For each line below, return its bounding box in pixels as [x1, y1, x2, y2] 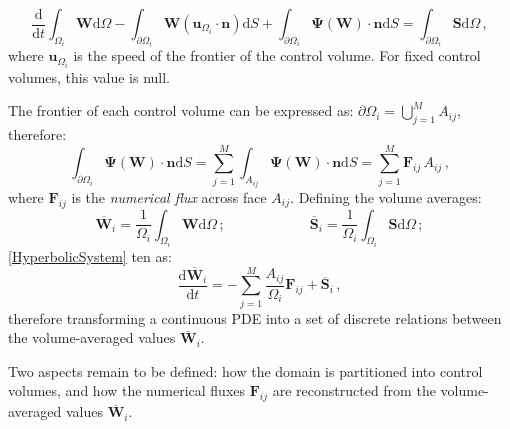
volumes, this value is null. [8, 66, 171, 87]
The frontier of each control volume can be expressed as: [8, 100, 354, 121]
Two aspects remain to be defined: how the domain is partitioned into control [8, 360, 483, 381]
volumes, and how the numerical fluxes [8, 380, 246, 401]
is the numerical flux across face [71, 186, 267, 207]
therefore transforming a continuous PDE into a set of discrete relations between [8, 307, 502, 328]
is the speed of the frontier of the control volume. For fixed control [73, 45, 481, 66]
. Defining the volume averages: [290, 186, 482, 207]
